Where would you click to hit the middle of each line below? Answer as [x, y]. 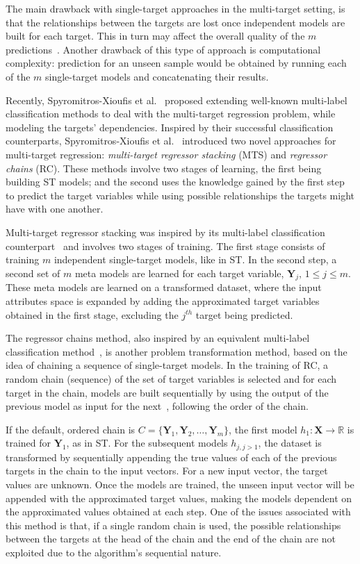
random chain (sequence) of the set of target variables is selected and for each [171, 379]
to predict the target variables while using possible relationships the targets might [180, 195]
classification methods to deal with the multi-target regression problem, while [171, 114]
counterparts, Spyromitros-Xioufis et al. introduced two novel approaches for [171, 141]
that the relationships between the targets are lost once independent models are [175, 22]
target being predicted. [244, 314]
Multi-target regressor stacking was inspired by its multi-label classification [165, 232]
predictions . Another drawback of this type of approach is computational [163, 49]
